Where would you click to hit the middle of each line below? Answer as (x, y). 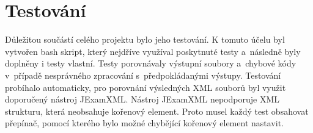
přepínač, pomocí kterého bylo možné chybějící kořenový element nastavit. (144, 123)
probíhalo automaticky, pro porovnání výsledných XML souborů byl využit (145, 87)
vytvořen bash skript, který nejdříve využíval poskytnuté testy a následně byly (153, 51)
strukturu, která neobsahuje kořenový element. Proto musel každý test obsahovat (157, 111)
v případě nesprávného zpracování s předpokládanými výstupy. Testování (143, 75)
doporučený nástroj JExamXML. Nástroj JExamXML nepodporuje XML (142, 99)
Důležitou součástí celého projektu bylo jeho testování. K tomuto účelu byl (145, 39)
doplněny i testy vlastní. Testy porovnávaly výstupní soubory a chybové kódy (151, 63)
